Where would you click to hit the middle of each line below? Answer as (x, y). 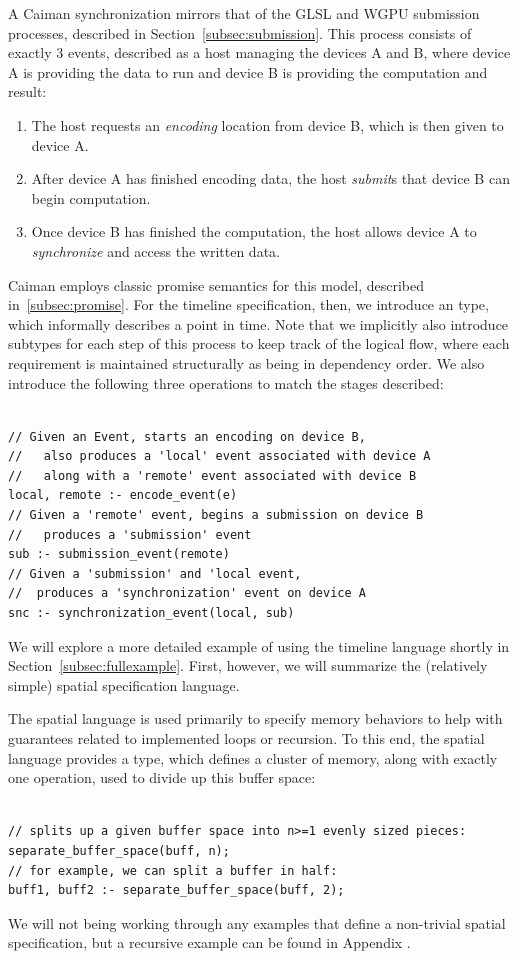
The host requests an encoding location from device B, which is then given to (267, 124)
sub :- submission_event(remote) (119, 554)
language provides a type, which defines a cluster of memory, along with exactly (253, 757)
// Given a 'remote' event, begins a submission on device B (216, 515)
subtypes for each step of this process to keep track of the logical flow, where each (259, 343)
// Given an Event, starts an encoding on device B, (187, 436)
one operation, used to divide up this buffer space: (162, 777)
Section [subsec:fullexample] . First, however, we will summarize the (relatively (248, 665)
